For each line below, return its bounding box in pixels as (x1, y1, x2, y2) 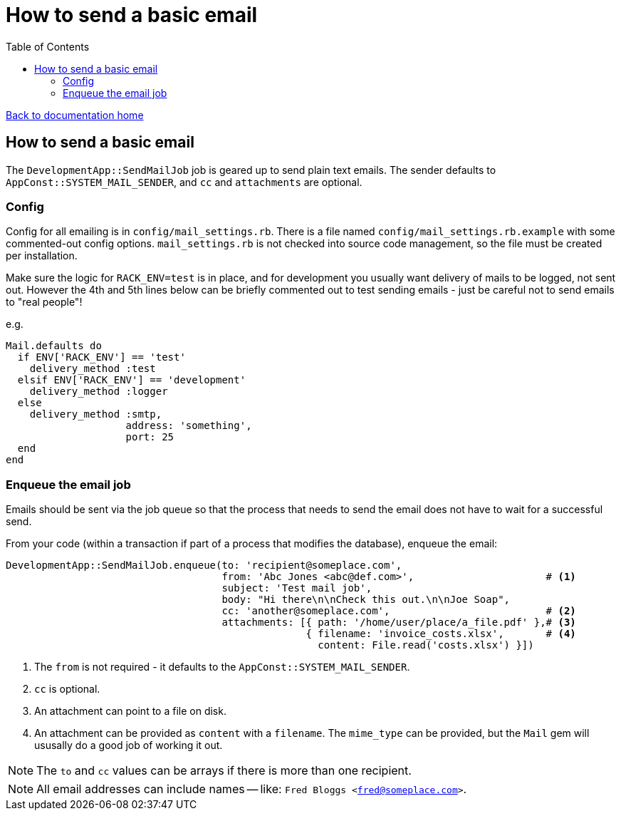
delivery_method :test (29, 363, 156, 375)
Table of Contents (6, 40, 90, 53)
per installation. (6, 249, 78, 262)
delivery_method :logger (29, 386, 168, 398)
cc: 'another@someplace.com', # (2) (221, 605, 576, 617)
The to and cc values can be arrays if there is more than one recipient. (36, 763, 412, 778)
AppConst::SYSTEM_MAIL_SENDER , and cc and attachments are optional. (6, 175, 362, 188)
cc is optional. (34, 683, 100, 696)
